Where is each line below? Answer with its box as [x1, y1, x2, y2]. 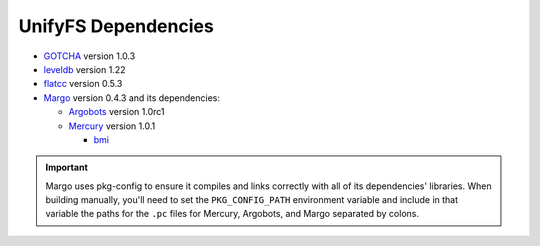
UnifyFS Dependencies [18, 15, 214, 37]
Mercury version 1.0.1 [68, 120, 156, 132]
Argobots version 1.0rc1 [68, 106, 165, 118]
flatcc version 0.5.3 [43, 78, 123, 90]
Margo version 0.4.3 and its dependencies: [43, 91, 220, 104]
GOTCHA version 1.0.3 [43, 50, 136, 62]
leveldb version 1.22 [43, 63, 126, 75]
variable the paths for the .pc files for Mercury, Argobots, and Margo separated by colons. [45, 208, 420, 220]
